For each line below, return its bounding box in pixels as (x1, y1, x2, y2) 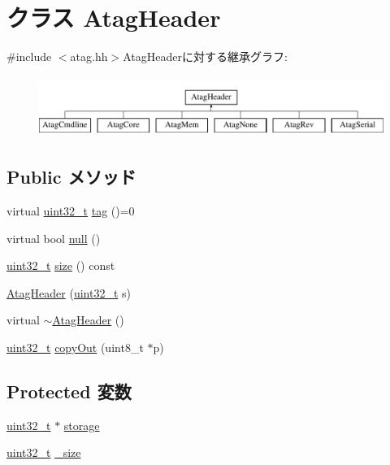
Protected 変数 (6, 379, 132, 404)
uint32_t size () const (6, 257, 115, 274)
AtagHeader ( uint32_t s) (6, 284, 131, 301)
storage (63, 416, 100, 433)
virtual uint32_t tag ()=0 (6, 202, 135, 219)
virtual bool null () (6, 229, 101, 246)
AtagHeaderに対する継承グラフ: (123, 48, 288, 65)
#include (6, 48, 52, 65)
